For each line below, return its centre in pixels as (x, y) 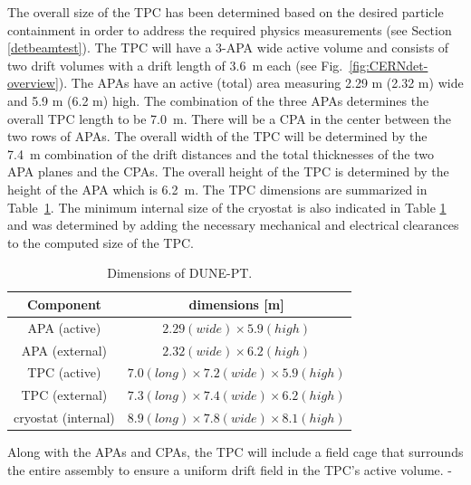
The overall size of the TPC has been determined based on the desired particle (226, 12)
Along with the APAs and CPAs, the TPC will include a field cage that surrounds (235, 452)
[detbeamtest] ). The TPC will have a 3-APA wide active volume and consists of (228, 48)
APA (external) (64, 350)
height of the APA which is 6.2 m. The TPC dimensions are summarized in (217, 189)
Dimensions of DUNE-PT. (180, 273)
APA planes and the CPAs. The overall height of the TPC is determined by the (228, 171)
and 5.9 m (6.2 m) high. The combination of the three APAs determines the (218, 100)
